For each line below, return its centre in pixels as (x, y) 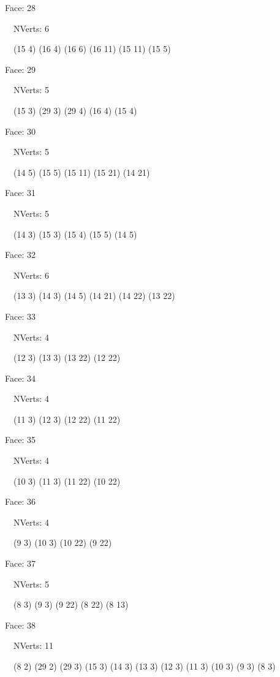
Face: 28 (20, 7)
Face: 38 (20, 625)
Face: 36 (20, 501)
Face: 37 (20, 563)
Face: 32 (20, 255)
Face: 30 (20, 131)
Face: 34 (20, 378)
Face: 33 (20, 316)
